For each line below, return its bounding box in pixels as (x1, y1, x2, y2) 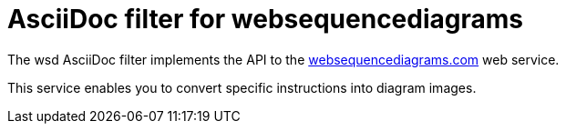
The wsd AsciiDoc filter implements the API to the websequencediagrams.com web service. (7, 51, 560, 67)
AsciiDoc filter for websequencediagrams (7, 4, 523, 35)
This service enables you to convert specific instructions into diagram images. (7, 79, 477, 96)
